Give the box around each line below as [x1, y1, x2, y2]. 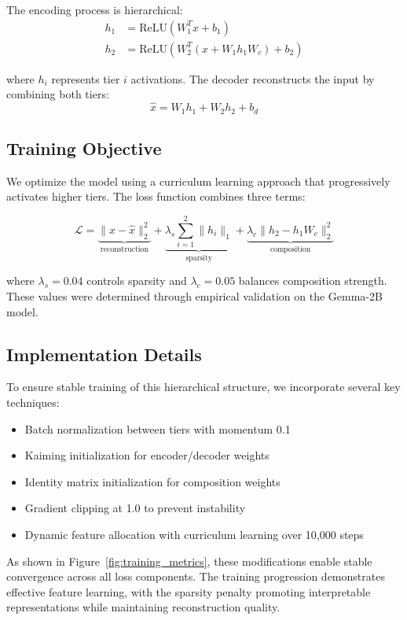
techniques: [6, 394, 60, 411]
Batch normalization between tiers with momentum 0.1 [24, 420, 291, 437]
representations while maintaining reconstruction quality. [6, 599, 280, 615]
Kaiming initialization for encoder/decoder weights [24, 447, 269, 463]
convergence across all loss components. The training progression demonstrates [6, 568, 385, 585]
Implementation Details [6, 341, 202, 366]
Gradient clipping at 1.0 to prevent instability [24, 500, 246, 516]
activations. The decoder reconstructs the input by [130, 70, 375, 87]
